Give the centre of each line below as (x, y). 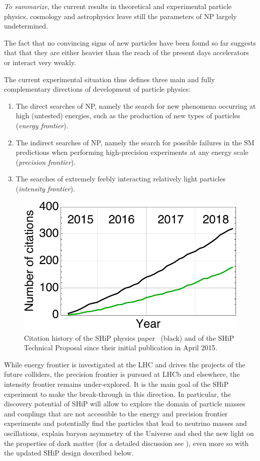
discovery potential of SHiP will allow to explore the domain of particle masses (125, 404)
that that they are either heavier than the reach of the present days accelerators (126, 52)
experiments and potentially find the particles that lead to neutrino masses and (125, 423)
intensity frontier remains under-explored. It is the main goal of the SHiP (116, 384)
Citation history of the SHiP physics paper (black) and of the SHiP (129, 337)
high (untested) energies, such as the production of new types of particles (128, 116)
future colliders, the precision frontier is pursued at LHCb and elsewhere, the (122, 374)
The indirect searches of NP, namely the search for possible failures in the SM (135, 142)
